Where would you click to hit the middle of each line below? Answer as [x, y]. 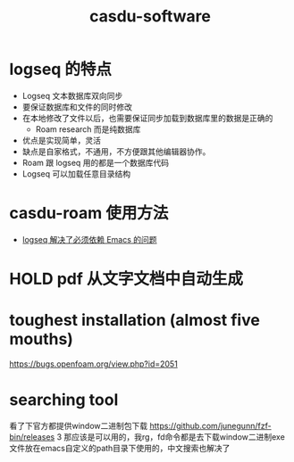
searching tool [64, 400]
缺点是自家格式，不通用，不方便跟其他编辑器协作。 [116, 151]
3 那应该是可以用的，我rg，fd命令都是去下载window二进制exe [171, 437]
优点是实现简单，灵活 [61, 140]
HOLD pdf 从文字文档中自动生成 [126, 279]
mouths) [42, 339]
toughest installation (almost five [135, 321]
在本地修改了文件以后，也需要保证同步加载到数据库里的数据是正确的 [147, 118]
